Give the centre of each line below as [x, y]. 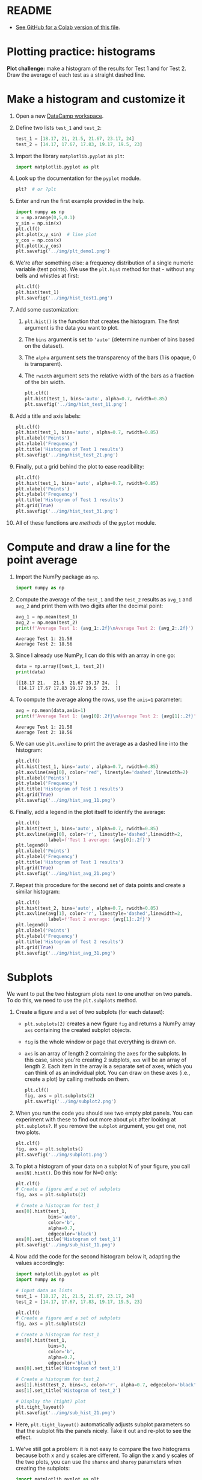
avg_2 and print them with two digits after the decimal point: [89, 606]
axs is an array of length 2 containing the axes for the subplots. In [106, 1054]
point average [42, 560]
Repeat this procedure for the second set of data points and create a [100, 885]
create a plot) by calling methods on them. [77, 1079]
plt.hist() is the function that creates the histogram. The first [102, 321]
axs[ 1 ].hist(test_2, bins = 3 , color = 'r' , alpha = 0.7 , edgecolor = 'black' [106, 1385]
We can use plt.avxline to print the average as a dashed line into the [102, 743]
